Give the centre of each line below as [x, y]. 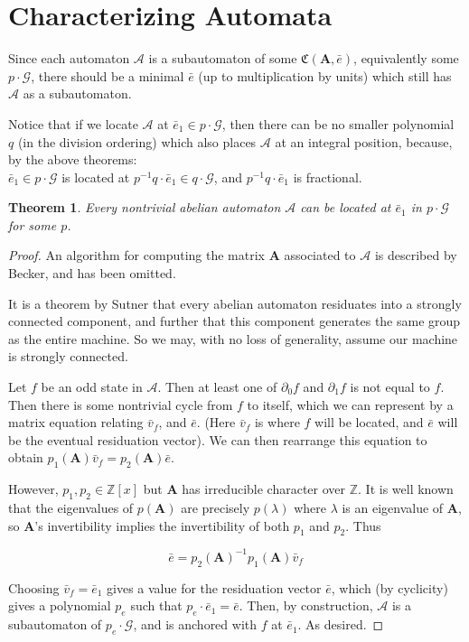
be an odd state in [92, 387]
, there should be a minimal [108, 75]
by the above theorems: [73, 159]
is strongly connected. [68, 356]
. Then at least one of [217, 387]
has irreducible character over [264, 489]
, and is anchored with [195, 624]
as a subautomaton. [77, 93]
